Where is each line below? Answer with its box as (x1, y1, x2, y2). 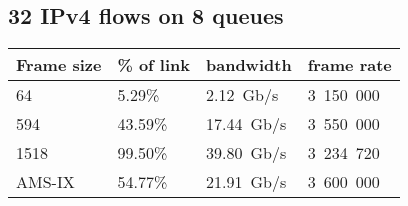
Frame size (16, 53, 102, 77)
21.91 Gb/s (206, 170, 287, 194)
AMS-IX (16, 170, 75, 194)
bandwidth (206, 53, 292, 77)
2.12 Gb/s (206, 83, 279, 107)
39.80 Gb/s (206, 141, 287, 165)
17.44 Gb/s (206, 112, 287, 136)
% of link (117, 53, 190, 77)
